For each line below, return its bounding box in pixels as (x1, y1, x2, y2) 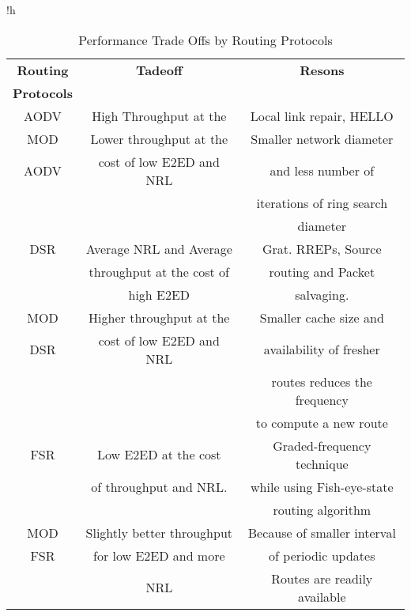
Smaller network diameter (251, 129, 394, 148)
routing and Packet (269, 262, 375, 281)
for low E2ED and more (93, 546, 225, 565)
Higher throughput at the (89, 308, 230, 327)
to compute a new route (255, 413, 388, 432)
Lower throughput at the (90, 129, 228, 148)
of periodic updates (269, 546, 375, 565)
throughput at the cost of (89, 262, 230, 281)
